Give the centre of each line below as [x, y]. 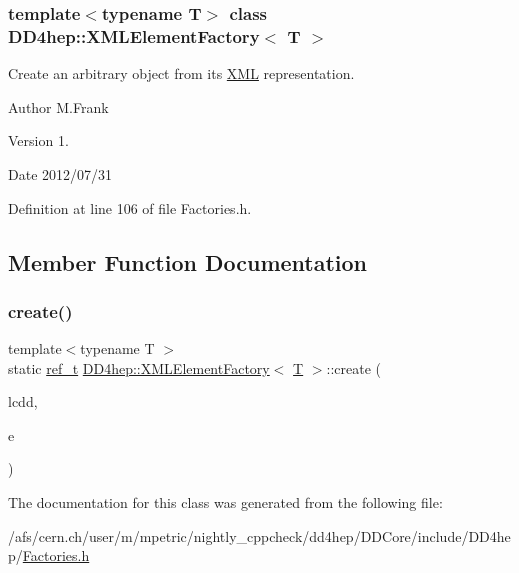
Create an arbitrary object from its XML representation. [181, 73]
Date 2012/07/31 [60, 173]
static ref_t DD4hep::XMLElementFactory [139, 367]
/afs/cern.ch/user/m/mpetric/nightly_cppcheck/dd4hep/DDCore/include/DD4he [259, 535]
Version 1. [38, 140]
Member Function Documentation [188, 261]
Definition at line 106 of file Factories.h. [130, 207]
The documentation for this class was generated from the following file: [225, 502]
